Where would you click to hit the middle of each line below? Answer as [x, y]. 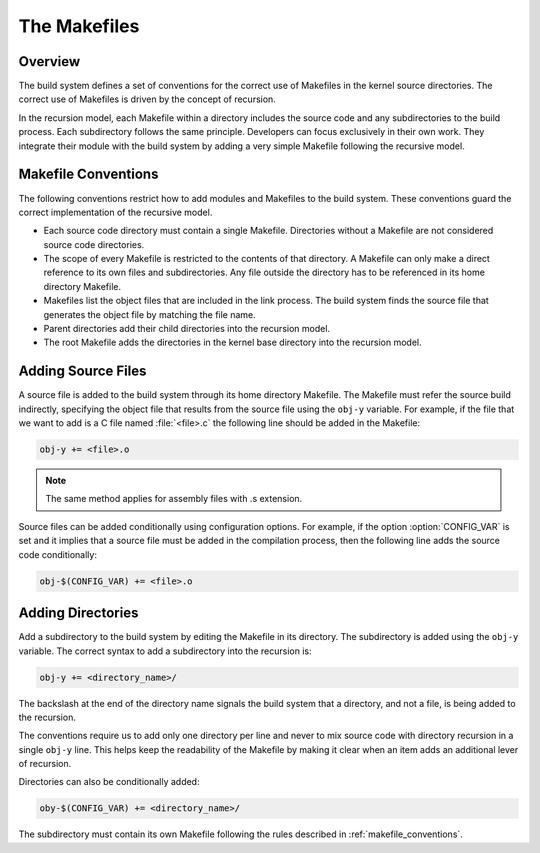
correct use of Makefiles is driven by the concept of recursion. [147, 99]
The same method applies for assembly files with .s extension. [174, 499]
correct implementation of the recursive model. [115, 212]
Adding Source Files [82, 371]
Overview [49, 61]
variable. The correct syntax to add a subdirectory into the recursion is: [165, 651]
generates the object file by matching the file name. [150, 314]
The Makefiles [79, 26]
